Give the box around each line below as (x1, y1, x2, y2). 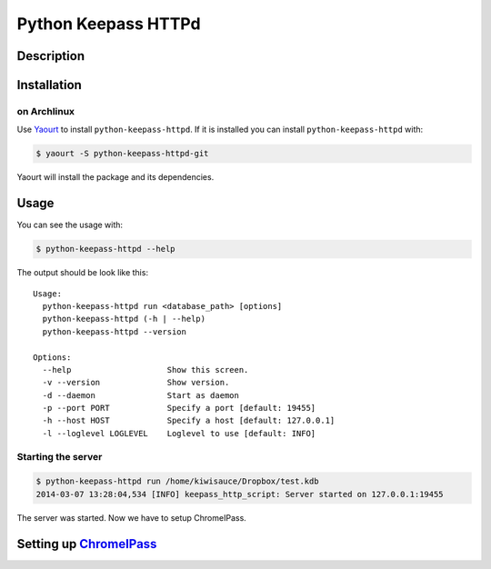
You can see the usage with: (16, 219, 123, 231)
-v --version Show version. (42, 377, 230, 388)
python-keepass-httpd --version (42, 326, 186, 336)
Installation (16, 77, 82, 93)
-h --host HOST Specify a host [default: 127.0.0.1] (42, 415, 336, 426)
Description (16, 48, 85, 64)
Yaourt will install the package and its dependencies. (16, 172, 215, 183)
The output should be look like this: (16, 267, 149, 278)
